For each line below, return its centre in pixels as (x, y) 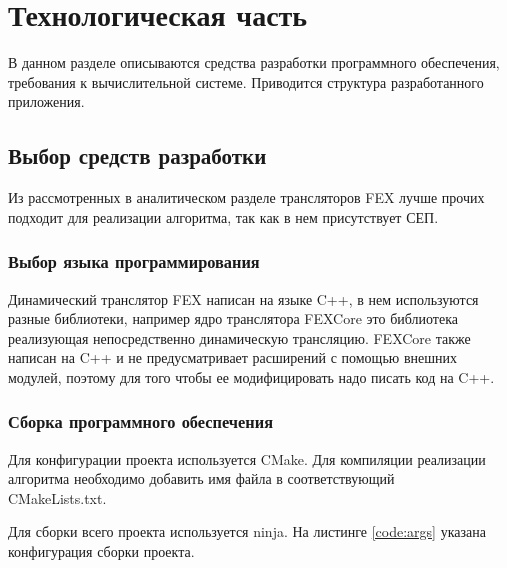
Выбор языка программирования (134, 261)
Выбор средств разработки (137, 155)
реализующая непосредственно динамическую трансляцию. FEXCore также (239, 337)
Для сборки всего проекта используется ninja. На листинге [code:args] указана (247, 531)
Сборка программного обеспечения (140, 421)
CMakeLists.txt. (57, 497)
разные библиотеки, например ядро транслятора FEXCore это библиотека (233, 318)
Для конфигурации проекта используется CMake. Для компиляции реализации (247, 458)
